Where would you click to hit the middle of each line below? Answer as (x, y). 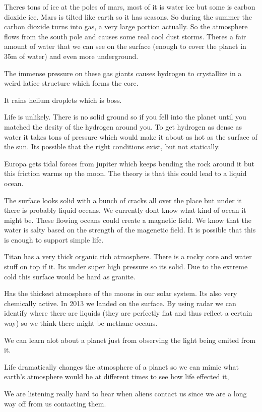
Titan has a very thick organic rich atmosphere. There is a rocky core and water (128, 256)
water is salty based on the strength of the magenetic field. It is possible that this (130, 230)
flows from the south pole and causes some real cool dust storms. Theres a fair (125, 36)
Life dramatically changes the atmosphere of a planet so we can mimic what (121, 366)
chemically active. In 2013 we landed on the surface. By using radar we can (120, 303)
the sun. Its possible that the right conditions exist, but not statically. (112, 146)
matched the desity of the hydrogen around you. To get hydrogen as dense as (123, 126)
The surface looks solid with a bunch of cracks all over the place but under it (123, 200)
